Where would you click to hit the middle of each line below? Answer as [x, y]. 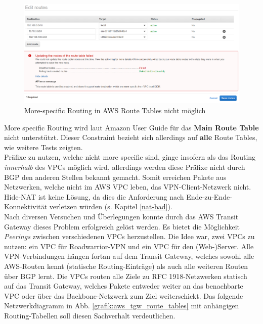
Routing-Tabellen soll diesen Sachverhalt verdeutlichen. [90, 315]
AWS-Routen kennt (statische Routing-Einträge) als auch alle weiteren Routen [126, 266]
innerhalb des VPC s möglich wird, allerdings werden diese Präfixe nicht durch [125, 167]
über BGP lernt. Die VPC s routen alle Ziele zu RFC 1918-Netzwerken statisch [126, 276]
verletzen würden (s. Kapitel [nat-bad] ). [111, 206]
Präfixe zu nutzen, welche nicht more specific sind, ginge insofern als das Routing [130, 157]
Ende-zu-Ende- [209, 196]
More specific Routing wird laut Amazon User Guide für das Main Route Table [131, 127]
